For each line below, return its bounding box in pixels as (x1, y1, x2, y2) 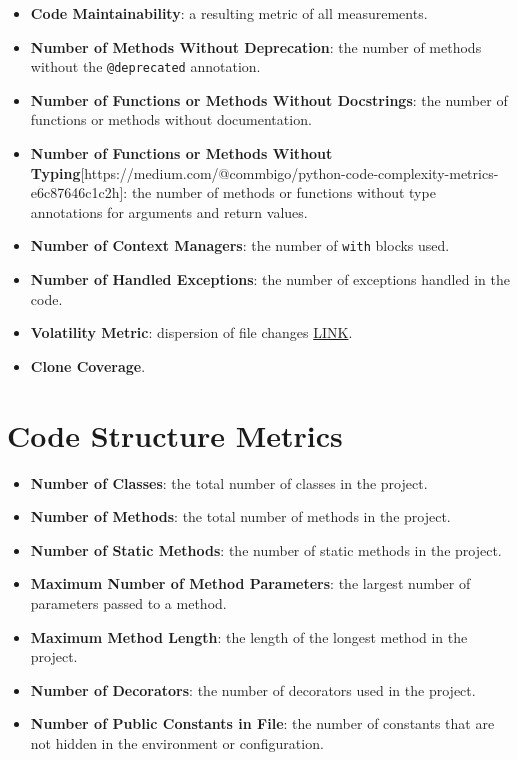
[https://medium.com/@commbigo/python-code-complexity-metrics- (80, 162, 499, 183)
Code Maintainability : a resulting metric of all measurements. (30, 3, 428, 23)
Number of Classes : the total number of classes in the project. (30, 472, 428, 493)
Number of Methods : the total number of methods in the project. (30, 506, 451, 527)
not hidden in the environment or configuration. (30, 732, 324, 753)
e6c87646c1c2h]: (30, 182, 128, 203)
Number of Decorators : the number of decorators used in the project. (30, 679, 476, 700)
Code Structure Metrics (7, 414, 343, 455)
